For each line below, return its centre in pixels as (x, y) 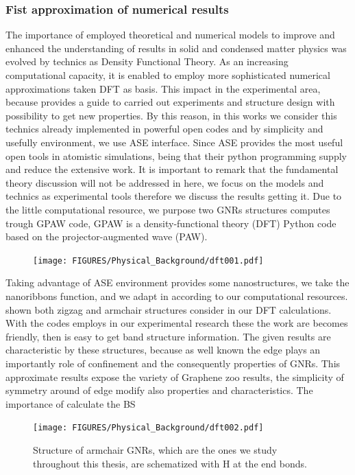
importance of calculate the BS (71, 403)
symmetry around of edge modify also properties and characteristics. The (159, 390)
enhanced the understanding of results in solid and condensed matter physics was (176, 48)
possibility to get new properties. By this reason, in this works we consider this (171, 115)
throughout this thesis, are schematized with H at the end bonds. (170, 463)
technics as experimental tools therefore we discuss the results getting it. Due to (174, 196)
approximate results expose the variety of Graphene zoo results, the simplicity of (175, 376)
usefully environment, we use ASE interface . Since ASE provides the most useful (174, 142)
